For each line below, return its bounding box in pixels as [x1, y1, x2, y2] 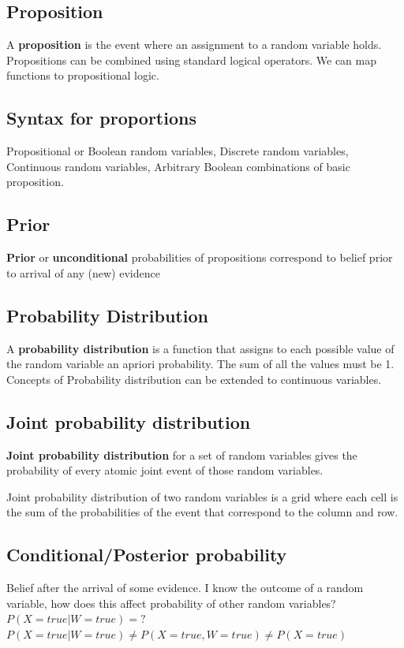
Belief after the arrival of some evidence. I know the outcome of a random [6, 579, 364, 596]
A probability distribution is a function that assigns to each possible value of [6, 340, 395, 356]
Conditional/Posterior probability [6, 542, 287, 567]
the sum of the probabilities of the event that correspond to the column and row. [6, 504, 398, 520]
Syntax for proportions [6, 106, 196, 130]
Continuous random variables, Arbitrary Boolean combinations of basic [6, 158, 350, 174]
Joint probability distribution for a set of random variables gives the [6, 446, 357, 463]
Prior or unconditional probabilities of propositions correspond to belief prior [6, 249, 393, 266]
